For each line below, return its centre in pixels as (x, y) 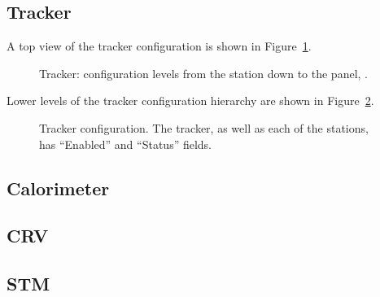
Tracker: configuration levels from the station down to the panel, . (203, 73)
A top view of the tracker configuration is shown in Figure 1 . (159, 46)
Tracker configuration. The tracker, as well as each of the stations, (204, 127)
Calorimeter (58, 188)
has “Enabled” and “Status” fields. (126, 144)
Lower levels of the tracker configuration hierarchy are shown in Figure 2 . (190, 100)
